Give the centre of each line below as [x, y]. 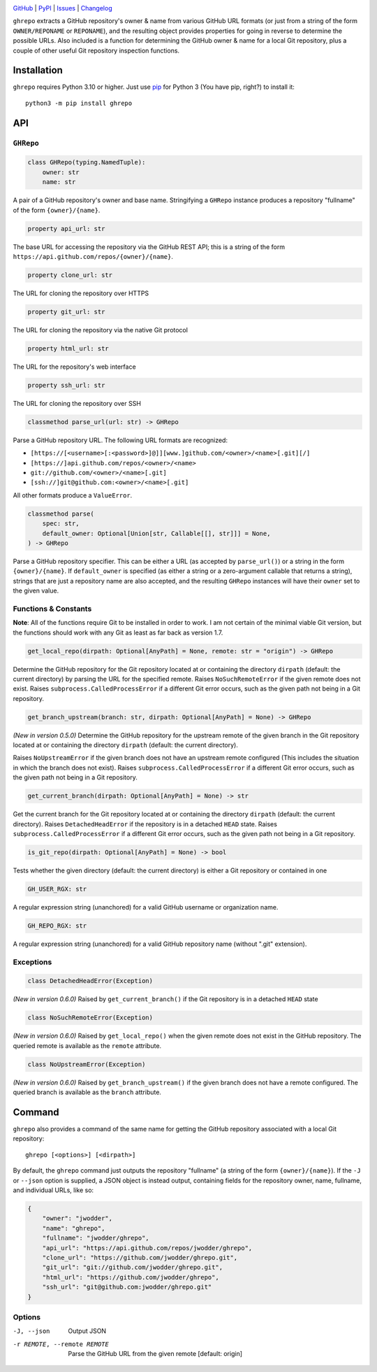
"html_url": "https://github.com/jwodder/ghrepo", [131, 1277]
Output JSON [87, 1331]
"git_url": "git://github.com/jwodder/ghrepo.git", [133, 1267]
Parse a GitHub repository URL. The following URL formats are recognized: [120, 440]
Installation [38, 70]
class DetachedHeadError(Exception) [90, 981]
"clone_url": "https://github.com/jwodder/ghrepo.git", [140, 1257]
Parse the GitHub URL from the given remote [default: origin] [155, 1354]
